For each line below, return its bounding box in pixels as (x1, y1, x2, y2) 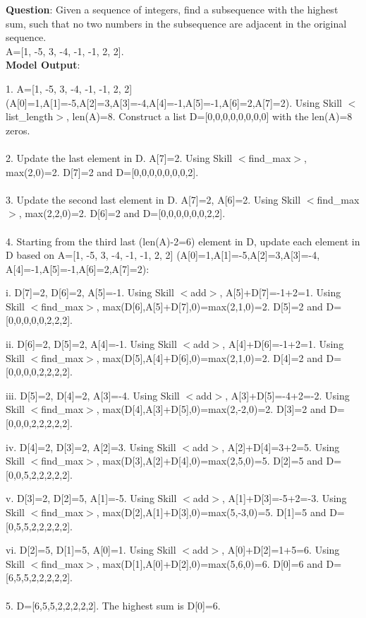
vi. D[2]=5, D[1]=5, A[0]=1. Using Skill (6, 542, 176, 557)
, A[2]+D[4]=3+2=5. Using (221, 439, 340, 454)
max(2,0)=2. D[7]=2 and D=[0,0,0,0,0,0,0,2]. (6, 164, 199, 179)
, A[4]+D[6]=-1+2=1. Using (222, 337, 344, 351)
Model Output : (6, 57, 80, 72)
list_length (6, 109, 54, 124)
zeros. (6, 122, 30, 137)
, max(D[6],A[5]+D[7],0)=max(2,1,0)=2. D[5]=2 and (96, 298, 323, 313)
